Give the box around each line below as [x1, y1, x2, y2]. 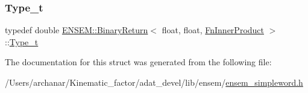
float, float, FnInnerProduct [162, 24, 264, 36]
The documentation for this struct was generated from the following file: [5, 56, 272, 68]
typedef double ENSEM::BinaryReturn [5, 24, 148, 36]
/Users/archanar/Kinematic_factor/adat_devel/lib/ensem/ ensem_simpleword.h [5, 76, 303, 88]
